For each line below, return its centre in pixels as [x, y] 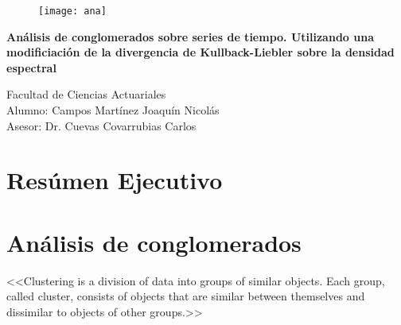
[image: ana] [72, 11]
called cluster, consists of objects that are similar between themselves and [186, 296]
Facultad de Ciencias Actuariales [86, 94]
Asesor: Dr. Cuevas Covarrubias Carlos [101, 125]
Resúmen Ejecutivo [115, 180]
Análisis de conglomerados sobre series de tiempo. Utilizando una [190, 36]
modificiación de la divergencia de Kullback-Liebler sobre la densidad [200, 52]
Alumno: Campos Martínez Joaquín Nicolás [113, 110]
